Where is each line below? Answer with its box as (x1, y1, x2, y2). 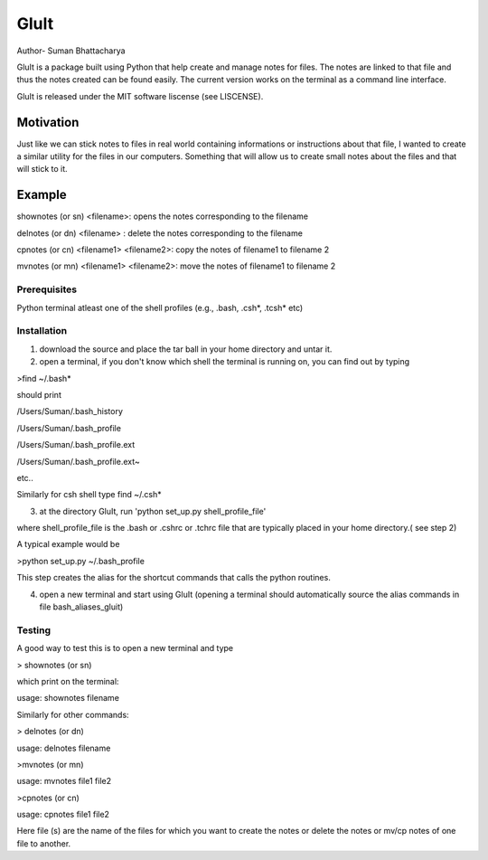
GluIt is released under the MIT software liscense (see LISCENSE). (16, 90, 264, 101)
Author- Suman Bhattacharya (16, 45, 126, 56)
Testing (16, 624, 52, 637)
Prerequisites (16, 283, 77, 296)
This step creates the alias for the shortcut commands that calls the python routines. (16, 572, 332, 583)
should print (16, 389, 62, 400)
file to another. (16, 837, 71, 849)
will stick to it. (16, 164, 68, 175)
